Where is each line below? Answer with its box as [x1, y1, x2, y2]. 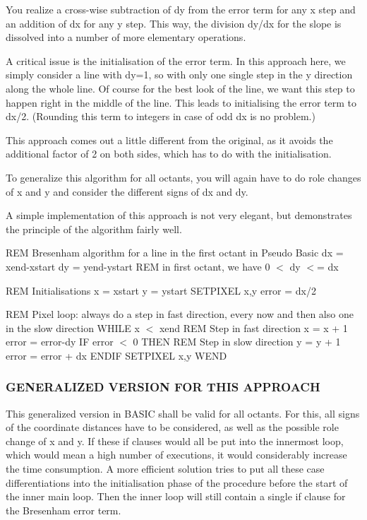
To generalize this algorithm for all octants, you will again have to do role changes [6, 170, 361, 184]
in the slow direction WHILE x [6, 320, 140, 335]
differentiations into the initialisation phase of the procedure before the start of [6, 475, 348, 490]
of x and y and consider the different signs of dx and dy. [6, 184, 248, 199]
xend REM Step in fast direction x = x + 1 [159, 320, 348, 335]
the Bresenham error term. [6, 502, 121, 517]
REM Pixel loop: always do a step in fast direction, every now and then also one [6, 307, 354, 321]
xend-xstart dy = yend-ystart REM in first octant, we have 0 [6, 259, 270, 273]
